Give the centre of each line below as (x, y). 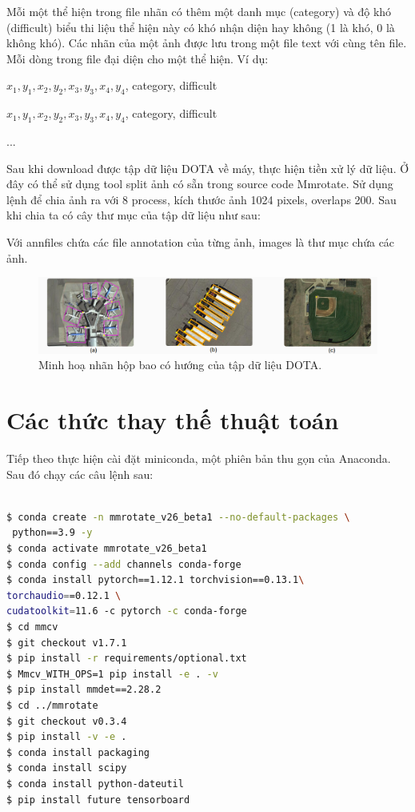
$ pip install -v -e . (67, 737)
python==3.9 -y (52, 533)
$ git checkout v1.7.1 (67, 643)
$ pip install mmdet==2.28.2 (84, 690)
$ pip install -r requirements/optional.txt (127, 659)
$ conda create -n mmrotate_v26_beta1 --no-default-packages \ (178, 517)
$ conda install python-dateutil (95, 784)
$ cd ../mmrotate (52, 705)
